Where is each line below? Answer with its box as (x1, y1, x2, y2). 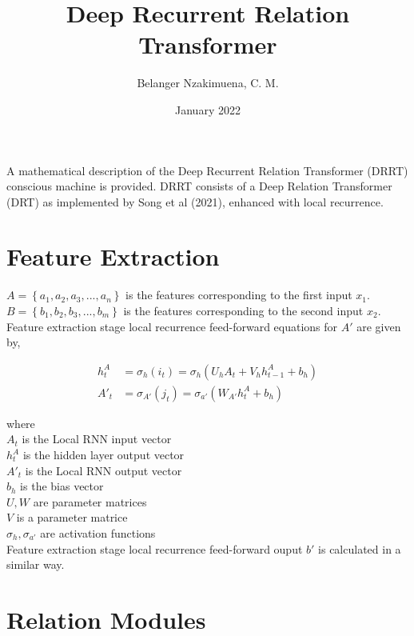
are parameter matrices (33, 493, 147, 510)
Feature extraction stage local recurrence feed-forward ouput (6, 540, 303, 557)
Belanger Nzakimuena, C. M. (137, 74, 279, 91)
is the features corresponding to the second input (123, 302, 364, 318)
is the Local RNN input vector (22, 430, 172, 447)
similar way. (6, 556, 65, 573)
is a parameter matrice (16, 509, 128, 526)
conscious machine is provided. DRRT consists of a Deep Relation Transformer (6, 178, 392, 194)
